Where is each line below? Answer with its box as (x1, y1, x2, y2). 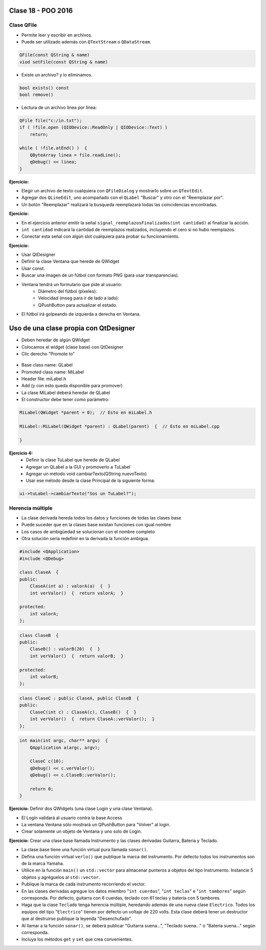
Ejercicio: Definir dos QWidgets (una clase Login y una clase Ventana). (9, 805, 153, 811)
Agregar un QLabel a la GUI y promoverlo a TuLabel (26, 464, 131, 470)
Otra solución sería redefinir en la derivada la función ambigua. (21, 536, 150, 542)
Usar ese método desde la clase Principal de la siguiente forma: (26, 477, 155, 483)
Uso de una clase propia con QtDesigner (9, 324, 135, 332)
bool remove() (19, 92, 54, 97)
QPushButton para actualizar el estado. (38, 302, 118, 308)
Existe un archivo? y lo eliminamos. (21, 72, 93, 77)
